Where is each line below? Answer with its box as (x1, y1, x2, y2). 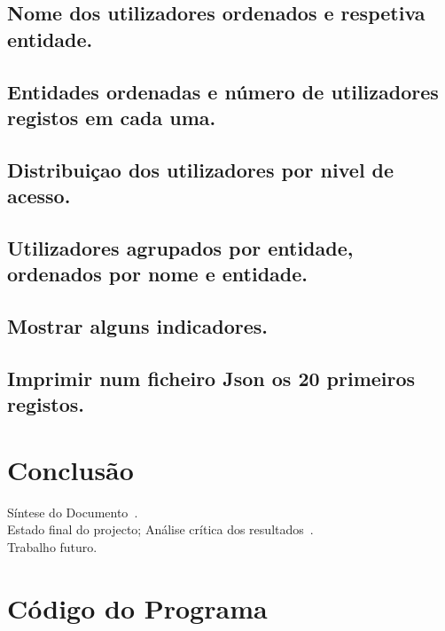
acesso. (7, 182, 71, 209)
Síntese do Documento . (7, 502, 138, 521)
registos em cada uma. (7, 103, 216, 130)
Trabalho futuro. (7, 537, 98, 556)
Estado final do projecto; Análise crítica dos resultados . (7, 520, 314, 539)
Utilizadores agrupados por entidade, (7, 233, 354, 261)
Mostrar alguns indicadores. (7, 312, 268, 340)
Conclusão (7, 451, 134, 487)
